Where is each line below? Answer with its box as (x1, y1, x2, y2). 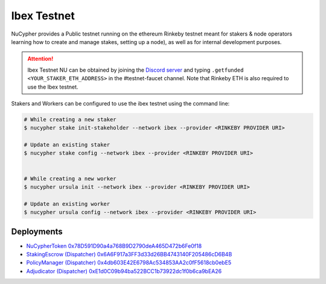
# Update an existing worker (24, 200, 110, 207)
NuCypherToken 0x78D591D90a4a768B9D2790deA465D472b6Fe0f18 (26, 242, 202, 250)
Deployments (11, 226, 63, 236)
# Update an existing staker (24, 142, 110, 148)
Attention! (27, 55, 54, 63)
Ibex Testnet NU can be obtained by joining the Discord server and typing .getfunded (27, 66, 244, 74)
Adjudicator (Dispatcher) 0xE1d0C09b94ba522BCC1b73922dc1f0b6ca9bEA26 (26, 267, 222, 274)
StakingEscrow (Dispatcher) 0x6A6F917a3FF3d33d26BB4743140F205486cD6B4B (26, 251, 232, 258)
